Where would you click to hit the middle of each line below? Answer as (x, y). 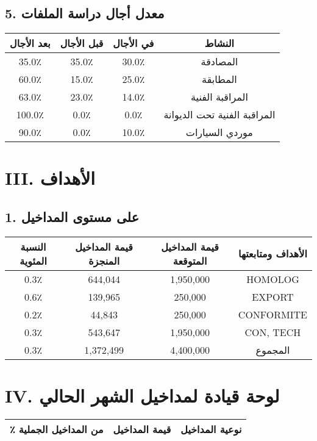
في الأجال (134, 43)
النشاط (219, 43)
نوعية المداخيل (211, 429)
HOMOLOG (273, 279)
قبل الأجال (82, 43)
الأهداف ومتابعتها (273, 254)
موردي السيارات (219, 132)
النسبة (33, 246)
